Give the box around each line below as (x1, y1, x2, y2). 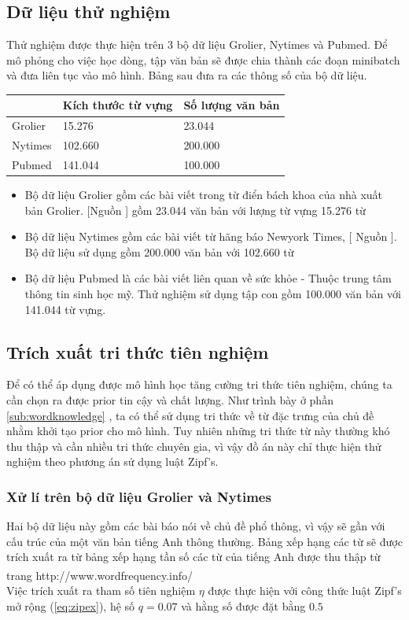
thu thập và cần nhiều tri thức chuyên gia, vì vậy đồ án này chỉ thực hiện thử (6, 437, 381, 454)
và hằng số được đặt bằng (181, 597, 306, 614)
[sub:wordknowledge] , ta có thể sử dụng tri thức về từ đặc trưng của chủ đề (6, 407, 374, 423)
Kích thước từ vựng (62, 97, 173, 113)
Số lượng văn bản (183, 97, 280, 113)
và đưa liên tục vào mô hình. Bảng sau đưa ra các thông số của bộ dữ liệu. (6, 67, 367, 83)
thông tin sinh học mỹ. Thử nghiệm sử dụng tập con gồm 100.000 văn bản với (24, 286, 401, 302)
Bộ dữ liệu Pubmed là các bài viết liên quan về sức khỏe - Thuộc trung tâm (24, 270, 392, 286)
